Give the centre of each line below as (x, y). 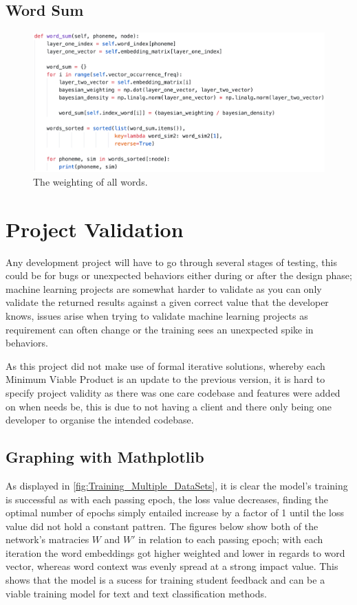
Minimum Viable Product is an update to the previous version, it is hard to (165, 379)
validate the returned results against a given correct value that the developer (167, 302)
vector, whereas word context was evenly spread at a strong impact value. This (172, 566)
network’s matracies (47, 539)
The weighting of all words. (90, 181)
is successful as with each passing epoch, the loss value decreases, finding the (167, 499)
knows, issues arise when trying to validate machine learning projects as (157, 315)
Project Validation (95, 229)
